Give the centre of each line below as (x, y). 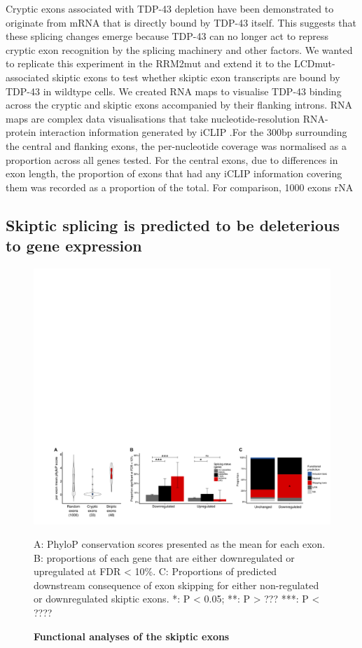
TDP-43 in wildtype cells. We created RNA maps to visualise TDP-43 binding (174, 91)
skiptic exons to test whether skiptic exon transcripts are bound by (196, 77)
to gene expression (74, 246)
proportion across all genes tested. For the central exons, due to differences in (172, 159)
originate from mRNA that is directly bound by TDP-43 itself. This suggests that (181, 22)
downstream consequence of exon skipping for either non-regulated (176, 585)
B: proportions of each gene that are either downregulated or (164, 557)
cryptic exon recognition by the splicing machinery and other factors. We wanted (179, 49)
